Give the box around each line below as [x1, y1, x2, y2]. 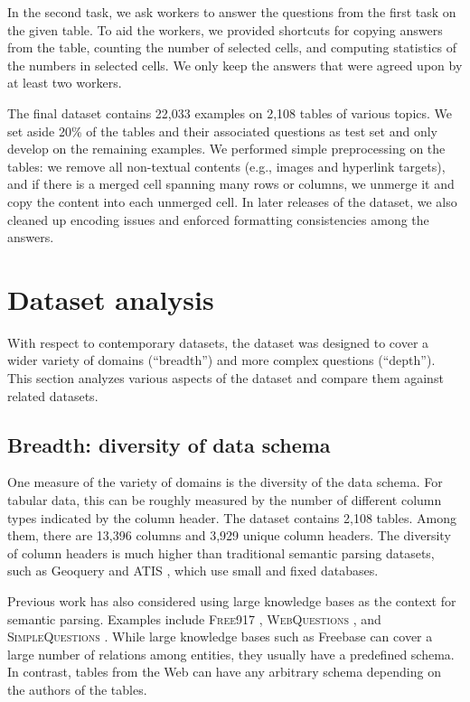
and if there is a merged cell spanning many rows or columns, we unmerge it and [7, 174, 455, 193]
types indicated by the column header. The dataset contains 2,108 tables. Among [7, 508, 456, 527]
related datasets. [7, 386, 99, 405]
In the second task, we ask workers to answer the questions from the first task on [7, 3, 456, 21]
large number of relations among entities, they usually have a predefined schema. [7, 644, 455, 663]
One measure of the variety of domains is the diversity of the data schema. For [7, 473, 443, 491]
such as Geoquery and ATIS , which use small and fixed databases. [7, 561, 379, 580]
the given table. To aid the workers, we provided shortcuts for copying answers [7, 20, 443, 39]
